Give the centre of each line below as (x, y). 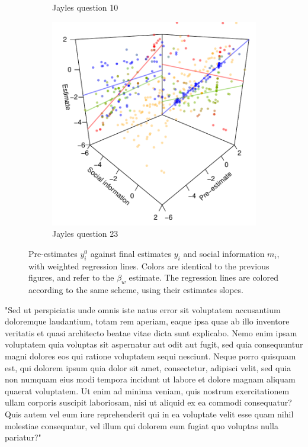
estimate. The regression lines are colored (203, 277)
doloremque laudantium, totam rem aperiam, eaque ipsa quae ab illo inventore (147, 321)
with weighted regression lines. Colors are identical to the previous (149, 266)
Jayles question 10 (85, 7)
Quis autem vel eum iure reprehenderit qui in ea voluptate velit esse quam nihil (149, 414)
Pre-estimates (53, 253)
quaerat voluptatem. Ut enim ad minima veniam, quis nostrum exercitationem (147, 390)
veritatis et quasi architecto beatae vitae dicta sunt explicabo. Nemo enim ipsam (151, 332)
